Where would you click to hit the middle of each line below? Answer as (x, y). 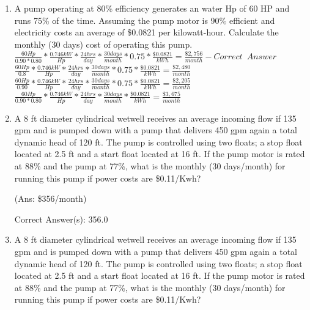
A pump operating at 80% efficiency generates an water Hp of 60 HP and (152, 8)
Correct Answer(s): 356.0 (61, 219)
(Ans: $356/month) (50, 198)
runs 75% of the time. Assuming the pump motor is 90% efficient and (145, 20)
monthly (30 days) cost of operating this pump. (103, 44)
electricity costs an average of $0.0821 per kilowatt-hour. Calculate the (146, 32)
